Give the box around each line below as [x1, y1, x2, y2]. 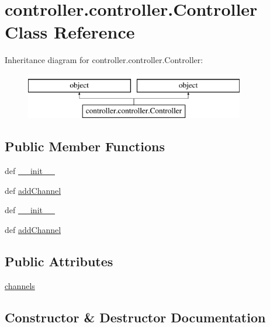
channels [5, 279, 35, 291]
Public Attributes [5, 252, 113, 270]
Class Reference [5, 20, 135, 44]
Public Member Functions [5, 137, 165, 155]
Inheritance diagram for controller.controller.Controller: [5, 54, 203, 66]
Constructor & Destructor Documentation [5, 308, 266, 326]
